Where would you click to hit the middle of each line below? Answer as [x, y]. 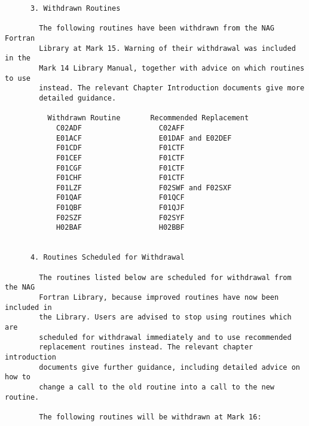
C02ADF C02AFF [120, 128]
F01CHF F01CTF [120, 178]
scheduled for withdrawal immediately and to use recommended [165, 337]
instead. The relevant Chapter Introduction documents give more [172, 88]
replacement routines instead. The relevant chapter [146, 347]
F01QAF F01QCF [120, 198]
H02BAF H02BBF [120, 228]
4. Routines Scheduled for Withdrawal [107, 258]
